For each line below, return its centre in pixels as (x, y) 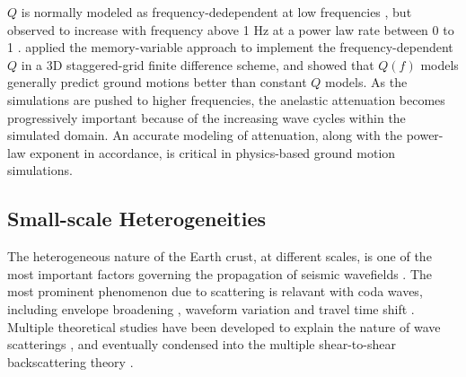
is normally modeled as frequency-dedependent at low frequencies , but (216, 12)
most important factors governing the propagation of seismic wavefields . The (220, 273)
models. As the (366, 82)
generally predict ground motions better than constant (157, 82)
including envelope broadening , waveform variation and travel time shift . (211, 308)
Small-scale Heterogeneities (136, 219)
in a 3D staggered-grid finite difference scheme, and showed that (198, 64)
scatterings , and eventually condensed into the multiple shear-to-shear (202, 344)
